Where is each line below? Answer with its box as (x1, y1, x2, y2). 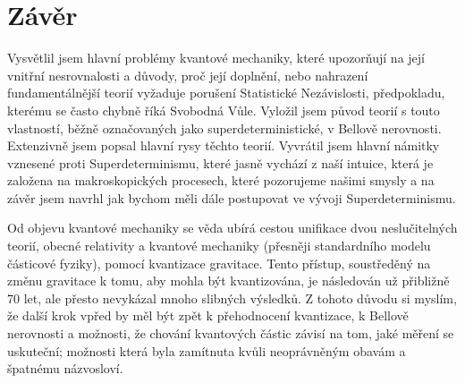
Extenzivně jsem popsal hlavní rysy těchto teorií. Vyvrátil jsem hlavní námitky (7, 136, 440, 155)
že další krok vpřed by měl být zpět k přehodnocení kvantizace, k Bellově (7, 306, 409, 325)
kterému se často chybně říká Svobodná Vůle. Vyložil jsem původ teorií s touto (7, 100, 440, 119)
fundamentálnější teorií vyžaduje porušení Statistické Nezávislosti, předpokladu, (7, 83, 445, 102)
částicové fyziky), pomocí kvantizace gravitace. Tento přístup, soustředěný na (7, 253, 431, 272)
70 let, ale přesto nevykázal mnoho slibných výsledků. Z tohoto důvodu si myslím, (7, 288, 457, 307)
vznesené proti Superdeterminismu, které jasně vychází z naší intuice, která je (7, 153, 434, 172)
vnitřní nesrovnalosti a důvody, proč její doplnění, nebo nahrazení (7, 65, 368, 84)
